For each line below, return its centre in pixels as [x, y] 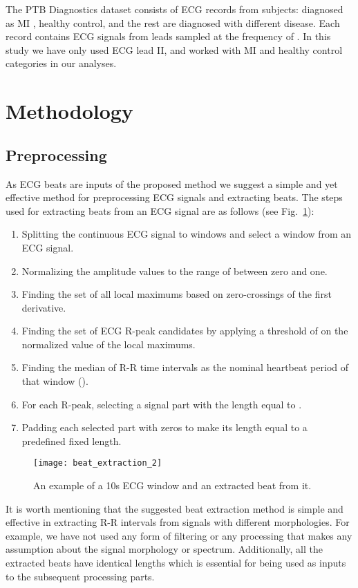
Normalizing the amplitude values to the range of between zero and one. [175, 271]
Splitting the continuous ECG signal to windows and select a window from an [187, 234]
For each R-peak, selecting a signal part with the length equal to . [162, 404]
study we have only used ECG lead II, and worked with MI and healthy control [174, 49]
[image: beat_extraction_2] [98, 463]
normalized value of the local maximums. [109, 344]
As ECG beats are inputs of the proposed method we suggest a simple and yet [172, 183]
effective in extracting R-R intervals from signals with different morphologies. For [178, 522]
